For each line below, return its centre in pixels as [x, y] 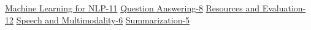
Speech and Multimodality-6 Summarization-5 [103, 19]
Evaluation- [284, 8]
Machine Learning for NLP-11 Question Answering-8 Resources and [132, 8]
